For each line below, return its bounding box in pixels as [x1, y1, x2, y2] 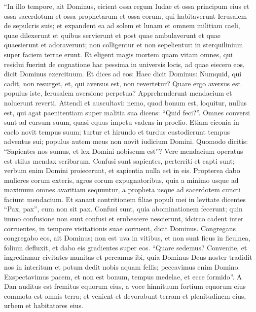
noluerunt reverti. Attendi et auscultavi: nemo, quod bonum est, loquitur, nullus [4, 97, 247, 107]
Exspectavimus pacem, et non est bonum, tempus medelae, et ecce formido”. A [4, 271, 242, 281]
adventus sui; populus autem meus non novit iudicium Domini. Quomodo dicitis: [4, 136, 248, 146]
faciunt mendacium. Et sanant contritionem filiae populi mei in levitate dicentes [4, 194, 246, 204]
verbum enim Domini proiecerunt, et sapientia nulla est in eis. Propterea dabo [4, 165, 240, 175]
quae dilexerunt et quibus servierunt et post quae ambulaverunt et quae [4, 30, 221, 40]
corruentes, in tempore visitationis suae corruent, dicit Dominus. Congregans [4, 223, 236, 233]
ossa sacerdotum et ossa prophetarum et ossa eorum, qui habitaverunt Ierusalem [4, 10, 247, 21]
